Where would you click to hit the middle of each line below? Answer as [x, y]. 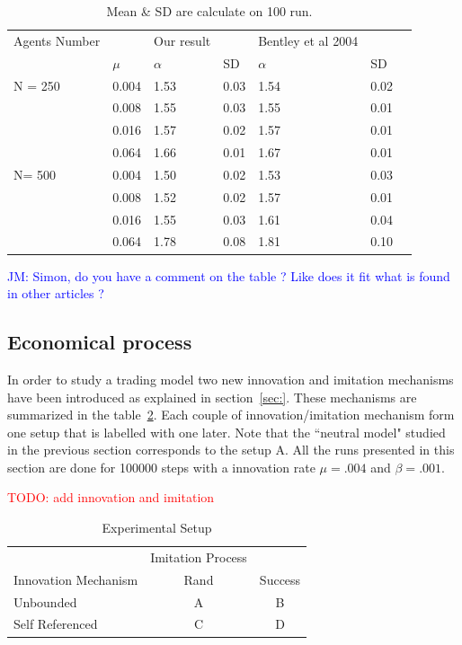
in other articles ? [56, 293]
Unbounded [45, 601]
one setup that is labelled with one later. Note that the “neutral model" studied [227, 432]
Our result [182, 40]
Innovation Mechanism [76, 579]
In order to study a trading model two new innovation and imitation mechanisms [231, 379]
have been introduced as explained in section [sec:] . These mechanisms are [212, 397]
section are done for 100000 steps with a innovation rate [161, 467]
